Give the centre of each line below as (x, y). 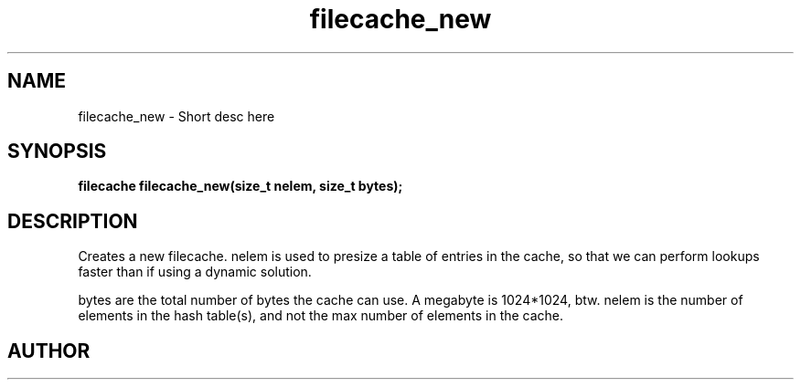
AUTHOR (49, 350)
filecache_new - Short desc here (176, 116)
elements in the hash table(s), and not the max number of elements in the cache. (321, 316)
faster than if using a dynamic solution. (195, 272)
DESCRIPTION (73, 221)
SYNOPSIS (57, 152)
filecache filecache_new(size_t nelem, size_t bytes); (240, 186)
